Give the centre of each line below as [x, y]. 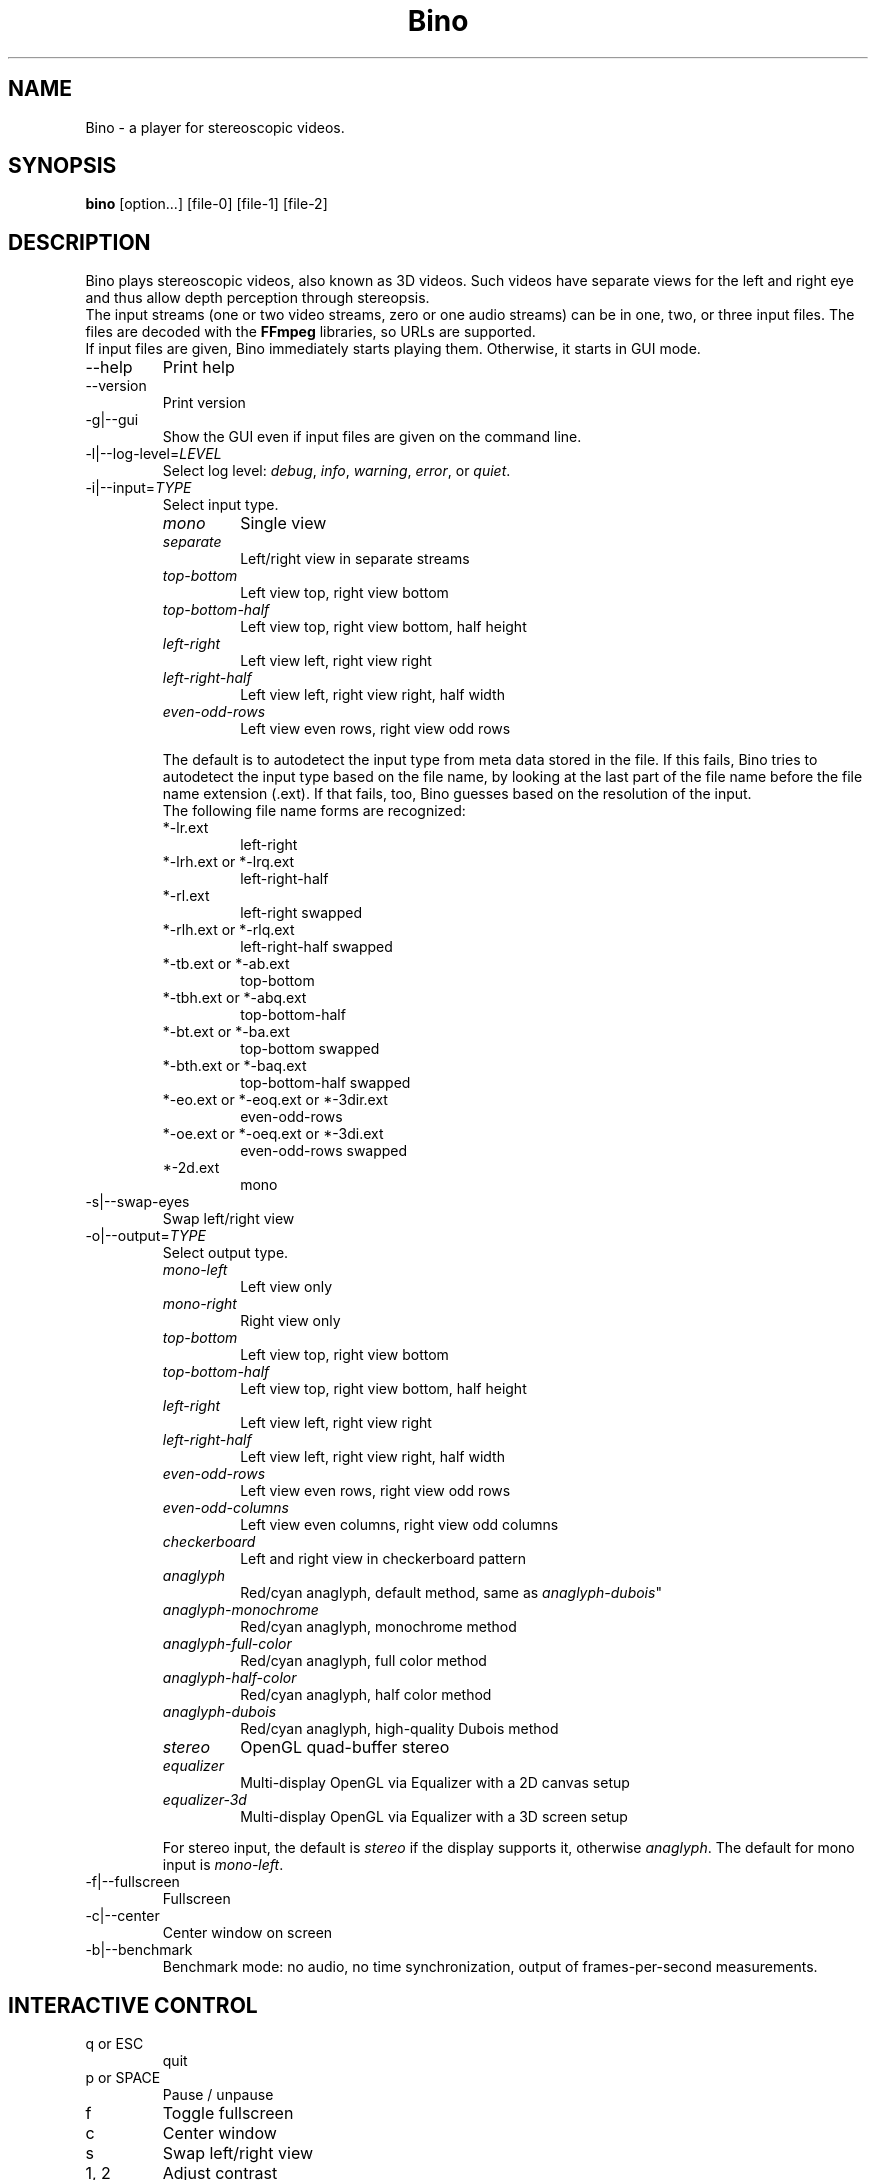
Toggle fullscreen [228, 2113]
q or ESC [114, 2044]
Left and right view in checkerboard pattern [383, 1559]
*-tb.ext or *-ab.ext [226, 964]
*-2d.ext [191, 1168]
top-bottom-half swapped [325, 1083]
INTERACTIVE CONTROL [133, 2005]
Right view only [290, 1321]
